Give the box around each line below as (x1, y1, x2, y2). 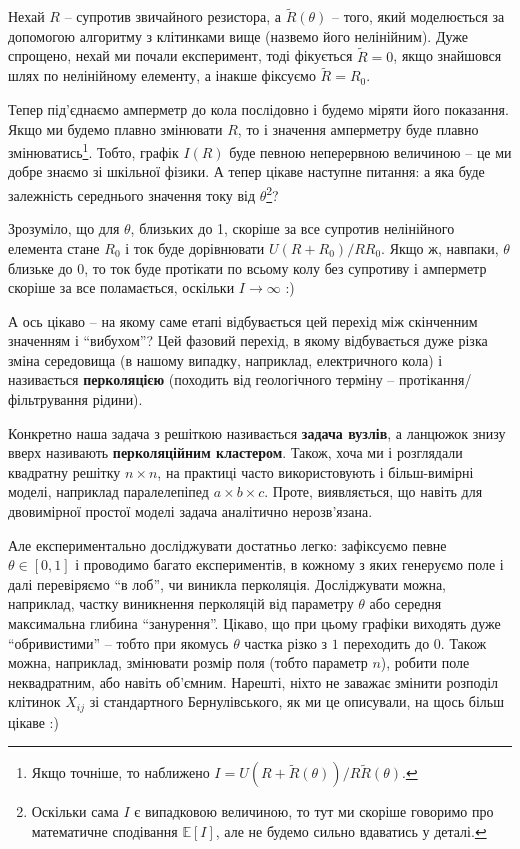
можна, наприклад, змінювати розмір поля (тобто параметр (8, 652, 368, 673)
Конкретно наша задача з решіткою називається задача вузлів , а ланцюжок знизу (8, 422, 506, 443)
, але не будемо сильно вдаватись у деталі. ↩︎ (215, 821, 487, 842)
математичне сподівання (31, 821, 178, 842)
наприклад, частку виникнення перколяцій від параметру (8, 593, 354, 614)
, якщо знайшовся (393, 45, 502, 66)
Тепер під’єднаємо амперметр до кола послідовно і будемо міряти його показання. (8, 99, 509, 120)
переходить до (343, 632, 430, 653)
